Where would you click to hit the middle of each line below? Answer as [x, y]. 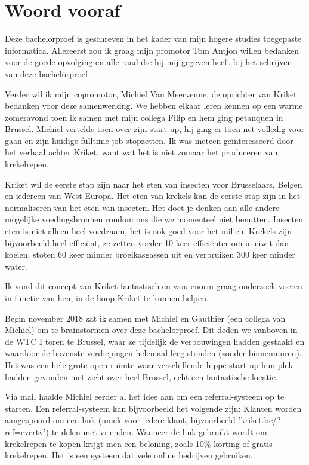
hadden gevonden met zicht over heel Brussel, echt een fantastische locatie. [141, 376]
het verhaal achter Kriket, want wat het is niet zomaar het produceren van [141, 152]
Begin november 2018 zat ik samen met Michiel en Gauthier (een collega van [145, 318]
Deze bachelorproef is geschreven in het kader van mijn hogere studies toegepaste [153, 39]
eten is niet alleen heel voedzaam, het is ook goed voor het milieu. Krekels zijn [148, 231]
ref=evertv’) [27, 431]
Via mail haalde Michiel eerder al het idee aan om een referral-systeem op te [145, 397]
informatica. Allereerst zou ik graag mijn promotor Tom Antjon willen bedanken [152, 50]
